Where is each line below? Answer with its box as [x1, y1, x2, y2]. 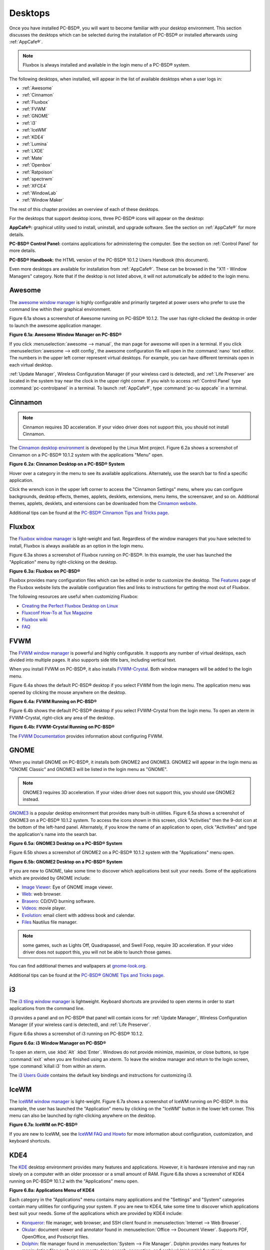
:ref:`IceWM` [21, 127, 47, 133]
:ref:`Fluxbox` [21, 99, 49, 105]
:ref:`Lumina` [21, 141, 48, 147]
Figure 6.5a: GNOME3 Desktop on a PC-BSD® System [9, 840, 122, 846]
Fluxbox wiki [21, 616, 47, 622]
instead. [22, 796, 39, 802]
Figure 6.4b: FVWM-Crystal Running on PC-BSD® [9, 724, 115, 730]
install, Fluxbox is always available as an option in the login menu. [9, 542, 144, 548]
